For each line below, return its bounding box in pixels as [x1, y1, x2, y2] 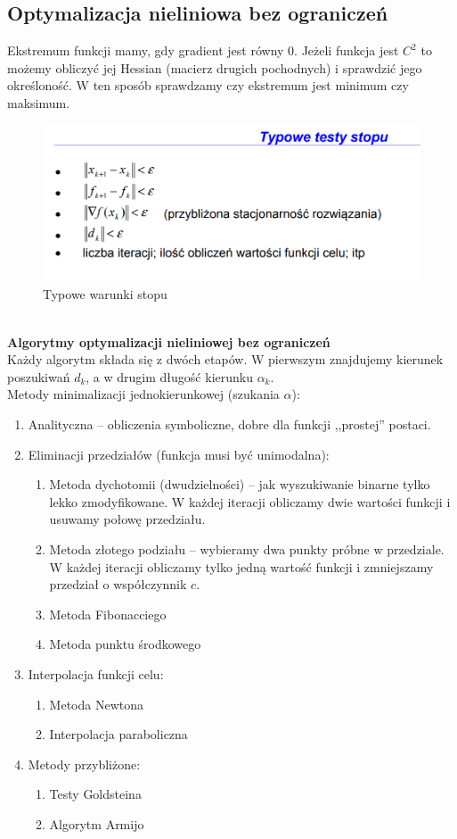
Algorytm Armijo [49, 814, 144, 833]
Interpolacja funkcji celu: [28, 664, 164, 683]
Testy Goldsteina [49, 785, 142, 803]
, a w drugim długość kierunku [86, 367, 253, 386]
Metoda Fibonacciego [49, 604, 167, 623]
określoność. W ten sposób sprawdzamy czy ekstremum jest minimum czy [7, 76, 409, 95]
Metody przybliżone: [28, 754, 141, 773]
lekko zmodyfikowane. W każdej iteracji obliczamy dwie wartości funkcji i [49, 492, 451, 511]
